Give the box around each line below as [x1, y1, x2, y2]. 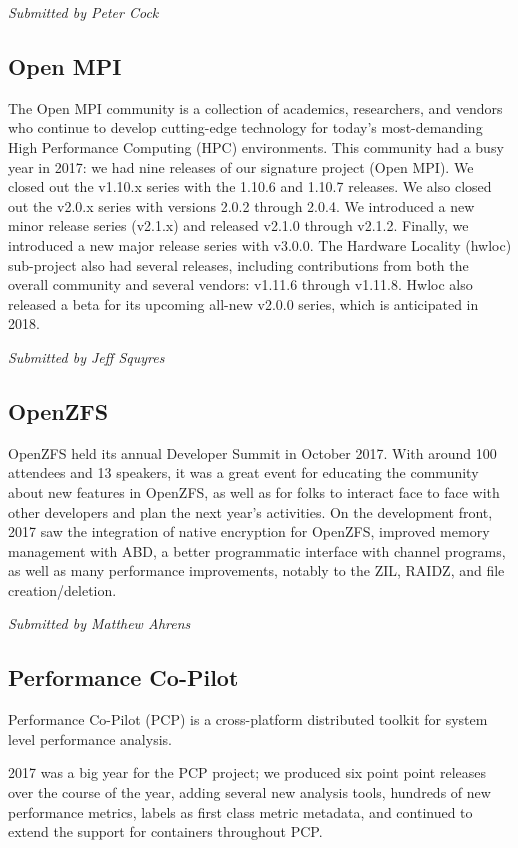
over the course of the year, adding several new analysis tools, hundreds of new [8, 782, 491, 803]
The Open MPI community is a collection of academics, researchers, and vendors [8, 97, 503, 118]
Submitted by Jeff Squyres [8, 346, 165, 367]
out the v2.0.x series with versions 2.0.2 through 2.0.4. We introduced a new [8, 195, 475, 216]
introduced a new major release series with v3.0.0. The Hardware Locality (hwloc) [8, 234, 512, 255]
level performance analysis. [8, 728, 172, 749]
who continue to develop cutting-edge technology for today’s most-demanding [8, 117, 483, 138]
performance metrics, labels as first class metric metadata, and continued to [8, 801, 473, 822]
